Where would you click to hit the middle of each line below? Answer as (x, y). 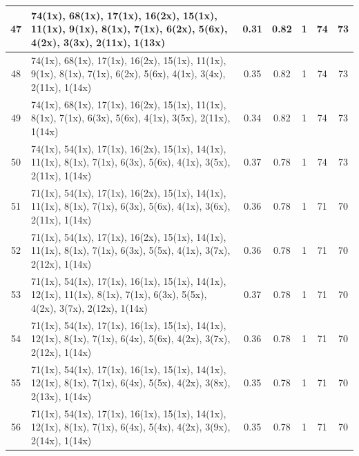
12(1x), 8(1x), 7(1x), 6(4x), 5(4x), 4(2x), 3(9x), (131, 427)
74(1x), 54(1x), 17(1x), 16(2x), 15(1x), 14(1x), (129, 148)
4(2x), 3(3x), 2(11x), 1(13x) (98, 42)
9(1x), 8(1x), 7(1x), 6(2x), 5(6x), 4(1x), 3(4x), (128, 73)
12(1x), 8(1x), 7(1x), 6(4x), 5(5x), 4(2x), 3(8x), (131, 383)
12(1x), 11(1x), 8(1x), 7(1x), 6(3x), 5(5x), (119, 294)
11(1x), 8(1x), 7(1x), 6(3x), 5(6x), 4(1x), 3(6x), (131, 206)
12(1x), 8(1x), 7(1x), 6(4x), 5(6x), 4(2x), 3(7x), (131, 338)
